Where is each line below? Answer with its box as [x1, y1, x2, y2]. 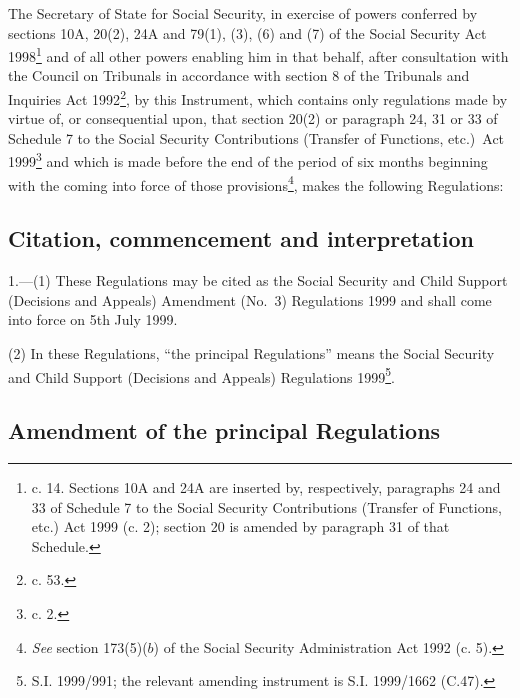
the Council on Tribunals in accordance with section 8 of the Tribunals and [8, 65, 470, 86]
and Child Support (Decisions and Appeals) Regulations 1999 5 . [8, 363, 395, 387]
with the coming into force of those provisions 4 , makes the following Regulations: [8, 171, 504, 195]
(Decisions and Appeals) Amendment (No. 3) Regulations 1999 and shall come [8, 289, 492, 310]
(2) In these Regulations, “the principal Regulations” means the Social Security [8, 342, 495, 363]
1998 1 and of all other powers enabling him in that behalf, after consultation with [8, 43, 509, 66]
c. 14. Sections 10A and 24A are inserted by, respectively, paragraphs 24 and [31, 477, 501, 497]
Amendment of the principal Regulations [8, 415, 441, 446]
